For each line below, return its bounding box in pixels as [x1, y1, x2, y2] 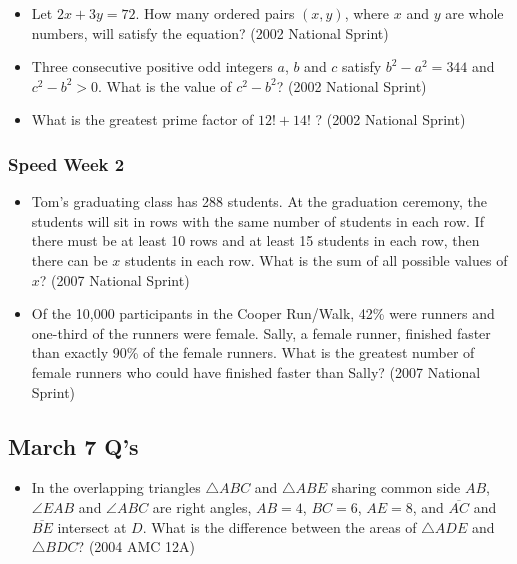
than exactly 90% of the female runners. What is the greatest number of [31, 342, 475, 363]
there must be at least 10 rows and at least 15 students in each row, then [31, 230, 480, 251]
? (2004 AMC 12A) [77, 536, 196, 557]
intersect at [57, 516, 127, 537]
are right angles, [152, 496, 252, 517]
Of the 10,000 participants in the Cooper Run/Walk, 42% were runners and [31, 303, 495, 324]
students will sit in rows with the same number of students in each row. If [31, 210, 484, 231]
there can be [31, 249, 108, 270]
